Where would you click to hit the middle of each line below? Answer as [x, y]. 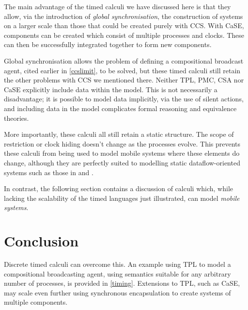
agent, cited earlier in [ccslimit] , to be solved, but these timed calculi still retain [122, 70]
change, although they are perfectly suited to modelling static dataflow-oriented [122, 162]
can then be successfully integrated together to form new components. [108, 44]
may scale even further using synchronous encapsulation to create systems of [117, 292]
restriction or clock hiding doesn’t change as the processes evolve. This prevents [122, 143]
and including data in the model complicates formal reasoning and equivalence [120, 108]
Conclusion [41, 241]
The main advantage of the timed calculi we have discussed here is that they [117, 6]
